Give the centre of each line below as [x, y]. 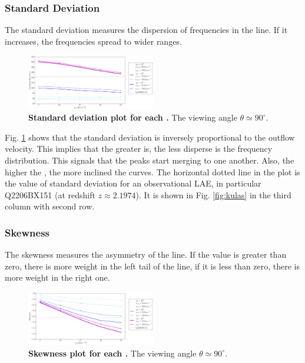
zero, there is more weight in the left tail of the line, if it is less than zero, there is [152, 266]
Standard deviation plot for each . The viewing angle [133, 117]
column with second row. [50, 206]
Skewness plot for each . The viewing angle [112, 353]
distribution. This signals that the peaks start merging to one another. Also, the [150, 160]
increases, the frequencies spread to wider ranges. [93, 41]
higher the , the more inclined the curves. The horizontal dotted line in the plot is [152, 171]
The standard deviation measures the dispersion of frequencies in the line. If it [146, 30]
